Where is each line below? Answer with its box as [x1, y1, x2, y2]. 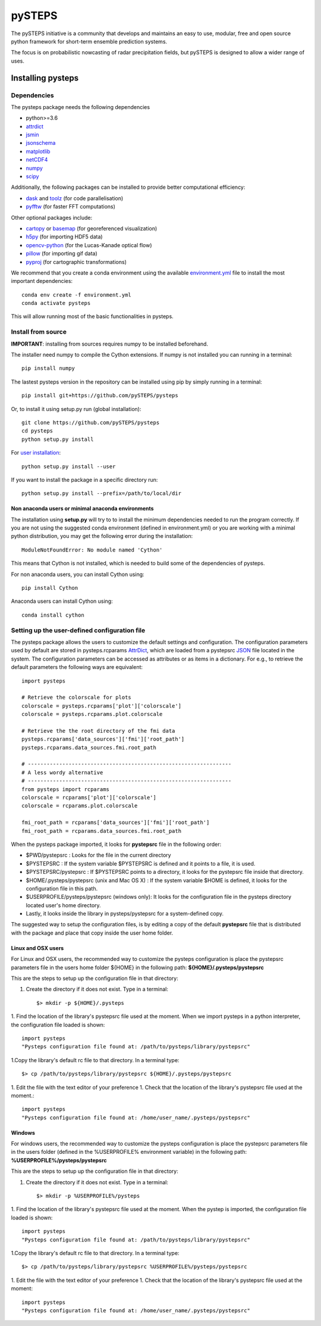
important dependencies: [11, 278, 73, 285]
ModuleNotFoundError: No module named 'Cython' [21, 546, 163, 553]
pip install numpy [21, 365, 75, 372]
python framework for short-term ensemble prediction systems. [11, 38, 168, 45]
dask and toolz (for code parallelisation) [26, 194, 124, 202]
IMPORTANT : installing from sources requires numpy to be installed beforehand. [11, 340, 208, 347]
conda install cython [21, 611, 84, 618]
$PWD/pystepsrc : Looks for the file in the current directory [26, 852, 172, 859]
